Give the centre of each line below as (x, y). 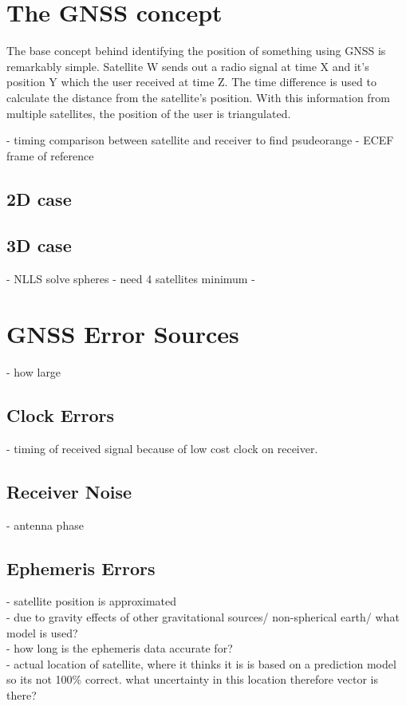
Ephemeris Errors (81, 568)
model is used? (42, 632)
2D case (39, 198)
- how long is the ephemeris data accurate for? (120, 648)
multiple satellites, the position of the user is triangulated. (149, 113)
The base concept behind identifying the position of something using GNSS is (196, 51)
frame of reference (50, 155)
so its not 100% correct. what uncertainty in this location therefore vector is (193, 679)
